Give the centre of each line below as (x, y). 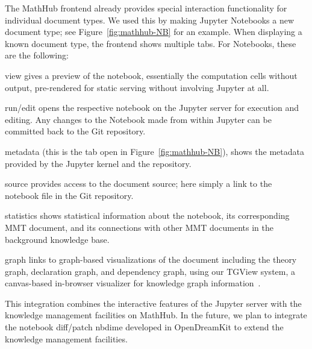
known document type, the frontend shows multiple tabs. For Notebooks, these (151, 43)
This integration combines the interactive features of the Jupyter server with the (153, 303)
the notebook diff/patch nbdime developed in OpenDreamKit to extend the (144, 327)
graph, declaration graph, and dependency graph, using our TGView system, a (150, 271)
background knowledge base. (57, 239)
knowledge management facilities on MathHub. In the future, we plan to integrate (156, 315)
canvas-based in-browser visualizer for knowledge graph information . (133, 283)
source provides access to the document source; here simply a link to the (139, 184)
